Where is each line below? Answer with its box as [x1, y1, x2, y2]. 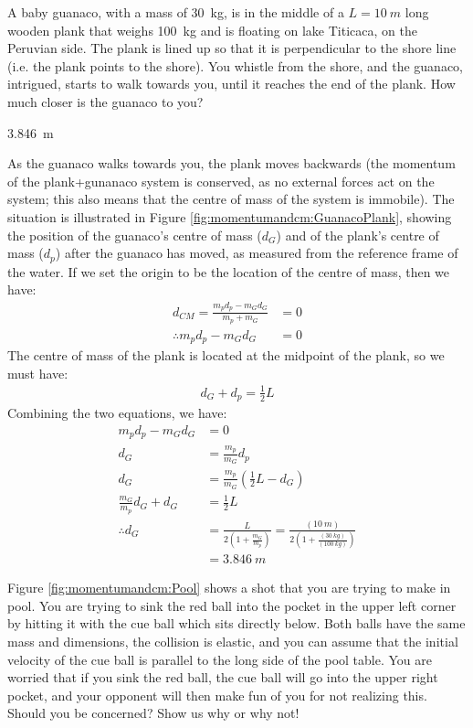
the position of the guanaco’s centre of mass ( [7, 225, 262, 244]
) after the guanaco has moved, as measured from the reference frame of [55, 243, 458, 262]
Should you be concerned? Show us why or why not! [7, 703, 300, 723]
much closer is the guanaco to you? [7, 91, 204, 111]
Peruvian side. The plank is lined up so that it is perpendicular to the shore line [7, 38, 457, 58]
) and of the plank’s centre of [276, 225, 439, 244]
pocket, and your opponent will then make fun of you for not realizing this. [7, 685, 427, 704]
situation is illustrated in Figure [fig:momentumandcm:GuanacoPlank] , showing [7, 207, 452, 226]
